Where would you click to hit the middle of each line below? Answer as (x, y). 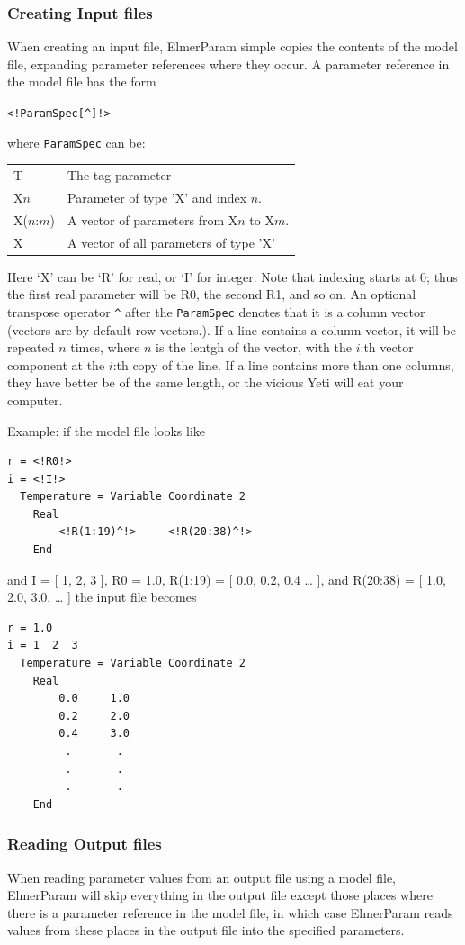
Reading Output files (85, 844)
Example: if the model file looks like (106, 430)
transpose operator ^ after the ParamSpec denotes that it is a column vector (216, 311)
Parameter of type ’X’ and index (157, 197)
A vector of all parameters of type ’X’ (171, 242)
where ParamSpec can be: (76, 142)
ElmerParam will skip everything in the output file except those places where (220, 895)
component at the (56, 364)
